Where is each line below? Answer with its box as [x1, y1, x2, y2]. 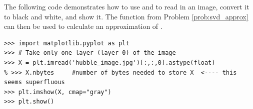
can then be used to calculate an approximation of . [4, 21, 162, 31]
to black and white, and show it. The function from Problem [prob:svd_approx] [4, 11, 248, 21]
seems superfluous [4, 79, 65, 86]
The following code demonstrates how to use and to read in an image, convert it [4, 1, 249, 11]
